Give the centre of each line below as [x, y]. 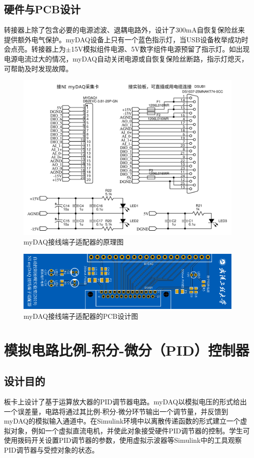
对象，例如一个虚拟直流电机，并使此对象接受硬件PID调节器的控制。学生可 [130, 430]
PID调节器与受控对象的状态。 [51, 449]
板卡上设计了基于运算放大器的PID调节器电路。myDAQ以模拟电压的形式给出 [126, 401]
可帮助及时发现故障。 [38, 68]
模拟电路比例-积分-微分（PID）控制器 [127, 350]
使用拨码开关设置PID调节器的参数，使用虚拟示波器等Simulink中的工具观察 [123, 440]
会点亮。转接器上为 [35, 49]
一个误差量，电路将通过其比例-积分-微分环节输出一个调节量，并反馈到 [116, 411]
